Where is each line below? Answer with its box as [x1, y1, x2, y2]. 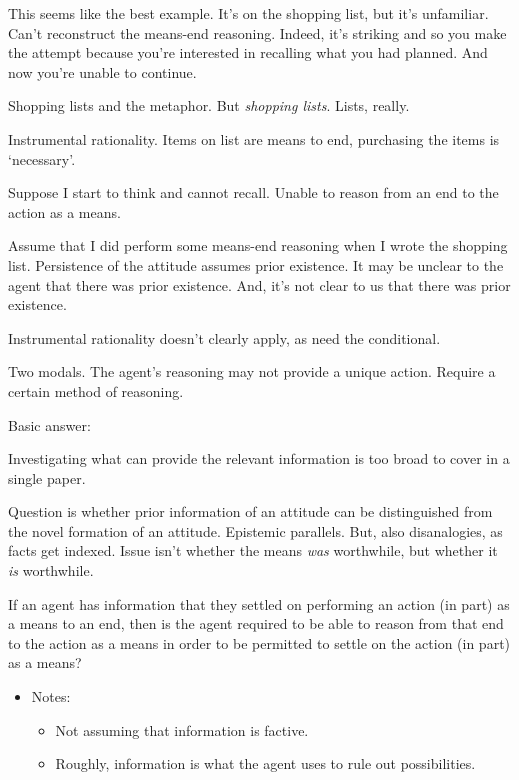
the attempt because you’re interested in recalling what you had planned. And [8, 42, 488, 63]
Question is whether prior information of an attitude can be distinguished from [8, 501, 493, 522]
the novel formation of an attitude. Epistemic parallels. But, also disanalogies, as [8, 520, 503, 541]
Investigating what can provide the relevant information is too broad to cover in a [8, 448, 510, 469]
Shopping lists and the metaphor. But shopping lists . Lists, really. [8, 95, 410, 116]
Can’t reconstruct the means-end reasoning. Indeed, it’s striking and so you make [8, 22, 507, 43]
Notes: [31, 686, 71, 707]
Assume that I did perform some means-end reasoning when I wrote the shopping [8, 235, 508, 256]
